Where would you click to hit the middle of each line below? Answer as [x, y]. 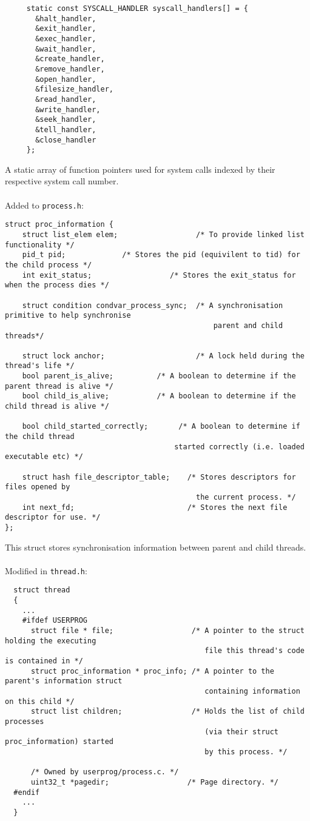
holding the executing [51, 641]
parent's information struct [64, 681]
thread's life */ [40, 366]
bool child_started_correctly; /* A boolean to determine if [161, 427]
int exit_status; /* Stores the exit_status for [159, 275]
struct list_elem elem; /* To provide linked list [163, 234]
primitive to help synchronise [68, 316]
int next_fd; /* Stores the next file [155, 507]
